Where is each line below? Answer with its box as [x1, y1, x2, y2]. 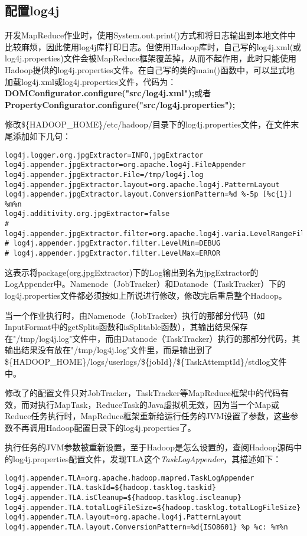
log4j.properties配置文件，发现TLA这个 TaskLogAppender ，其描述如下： [12, 453, 282, 465]
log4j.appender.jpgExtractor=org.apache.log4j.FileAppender [5, 161, 246, 169]
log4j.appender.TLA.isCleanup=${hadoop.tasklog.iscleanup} [5, 493, 241, 502]
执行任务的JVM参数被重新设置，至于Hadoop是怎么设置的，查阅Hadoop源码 [5, 441, 294, 453]
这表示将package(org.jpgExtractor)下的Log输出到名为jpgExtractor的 [5, 266, 259, 278]
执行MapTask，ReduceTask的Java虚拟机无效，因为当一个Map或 [37, 398, 279, 410]
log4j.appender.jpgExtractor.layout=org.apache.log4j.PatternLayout [5, 180, 280, 189]
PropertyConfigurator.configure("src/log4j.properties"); [5, 98, 236, 110]
